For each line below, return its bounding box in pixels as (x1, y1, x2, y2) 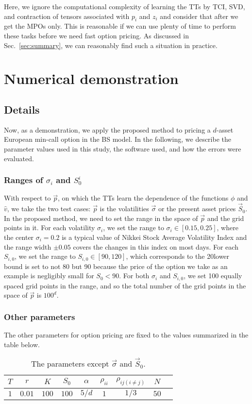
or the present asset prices (158, 203, 236, 214)
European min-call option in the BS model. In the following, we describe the (4, 134, 232, 144)
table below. (4, 339, 40, 349)
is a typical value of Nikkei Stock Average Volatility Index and (62, 232, 247, 242)
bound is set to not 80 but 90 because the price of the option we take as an (4, 261, 228, 271)
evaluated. (4, 153, 34, 163)
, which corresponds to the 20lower (126, 251, 230, 261)
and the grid (207, 213, 244, 223)
